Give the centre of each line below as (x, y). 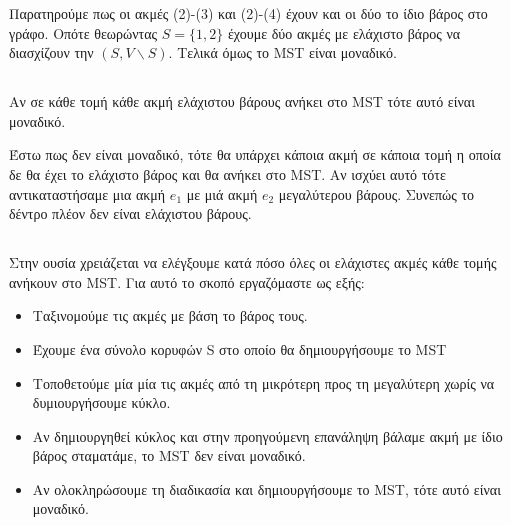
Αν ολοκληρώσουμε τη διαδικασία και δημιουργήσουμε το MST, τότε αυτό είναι (266, 488)
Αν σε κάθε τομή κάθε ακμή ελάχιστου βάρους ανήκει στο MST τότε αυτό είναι (242, 101)
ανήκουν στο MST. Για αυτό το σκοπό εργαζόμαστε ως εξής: (187, 281)
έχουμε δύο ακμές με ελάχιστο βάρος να (344, 32)
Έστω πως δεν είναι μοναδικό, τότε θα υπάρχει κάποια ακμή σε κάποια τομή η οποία (255, 154)
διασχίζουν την (51, 52)
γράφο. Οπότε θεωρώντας (83, 32)
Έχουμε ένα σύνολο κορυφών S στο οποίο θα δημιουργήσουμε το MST (239, 348)
